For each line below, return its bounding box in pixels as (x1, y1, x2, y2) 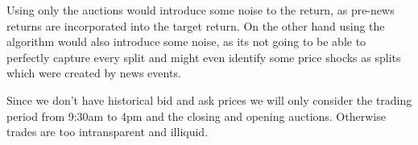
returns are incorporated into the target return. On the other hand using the (6, 17, 385, 34)
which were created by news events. (6, 64, 181, 81)
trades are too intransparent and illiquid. (6, 123, 209, 140)
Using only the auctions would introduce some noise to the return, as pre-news (6, 2, 395, 18)
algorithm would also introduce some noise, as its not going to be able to (6, 33, 366, 50)
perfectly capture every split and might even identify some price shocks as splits (6, 48, 401, 65)
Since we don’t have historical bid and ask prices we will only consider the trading (6, 91, 412, 108)
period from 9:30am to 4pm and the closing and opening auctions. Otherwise (6, 107, 386, 124)
